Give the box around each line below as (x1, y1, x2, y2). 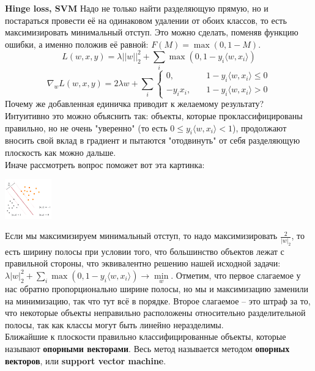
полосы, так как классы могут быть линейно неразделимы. (5, 318, 224, 331)
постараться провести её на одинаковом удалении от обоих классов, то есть (5, 13, 287, 26)
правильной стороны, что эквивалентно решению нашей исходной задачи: (5, 257, 281, 270)
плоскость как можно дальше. (5, 145, 116, 158)
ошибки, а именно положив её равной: (5, 37, 149, 50)
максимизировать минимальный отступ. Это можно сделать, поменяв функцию (5, 26, 298, 39)
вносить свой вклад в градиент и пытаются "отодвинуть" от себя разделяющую (5, 134, 300, 147)
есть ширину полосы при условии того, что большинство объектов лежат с (5, 244, 284, 257)
